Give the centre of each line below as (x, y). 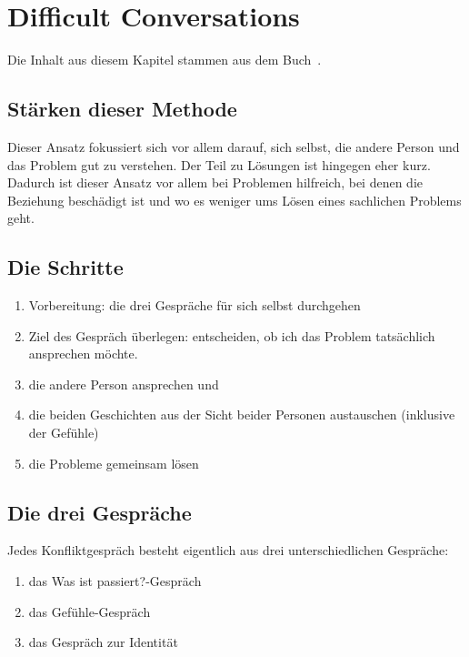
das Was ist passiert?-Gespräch (115, 581)
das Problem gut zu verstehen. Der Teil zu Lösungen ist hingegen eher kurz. (219, 164)
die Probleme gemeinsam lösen (114, 463)
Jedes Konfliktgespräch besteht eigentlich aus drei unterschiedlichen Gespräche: (228, 550)
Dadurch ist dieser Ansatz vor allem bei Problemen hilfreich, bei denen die (215, 182)
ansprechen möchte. (83, 354)
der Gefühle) (64, 433)
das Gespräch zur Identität (103, 642)
